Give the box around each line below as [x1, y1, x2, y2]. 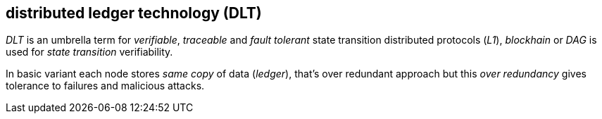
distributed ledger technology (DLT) [6, 4, 262, 22]
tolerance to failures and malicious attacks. [6, 80, 205, 92]
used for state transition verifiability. [6, 46, 173, 58]
